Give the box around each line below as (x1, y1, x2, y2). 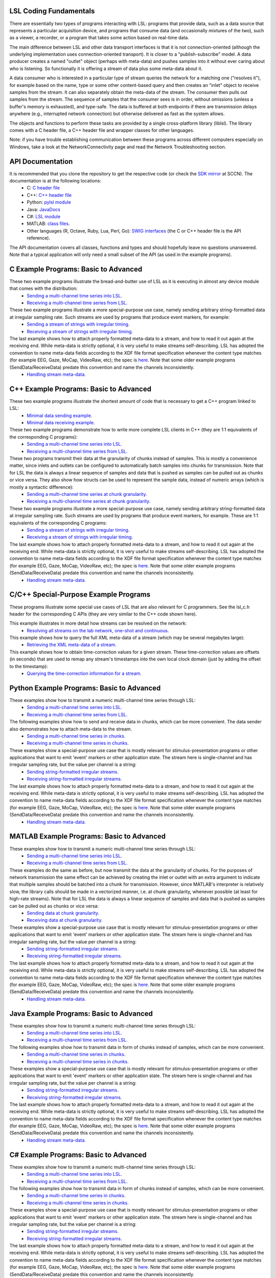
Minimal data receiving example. (27, 420, 95, 426)
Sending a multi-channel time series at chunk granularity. (27, 491, 148, 497)
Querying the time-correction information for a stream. (27, 670, 142, 677)
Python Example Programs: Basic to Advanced (9, 683, 161, 692)
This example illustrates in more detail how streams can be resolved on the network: (9, 620, 187, 626)
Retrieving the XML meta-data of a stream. (27, 642, 117, 648)
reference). (27, 235, 51, 241)
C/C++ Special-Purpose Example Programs (9, 590, 151, 599)
